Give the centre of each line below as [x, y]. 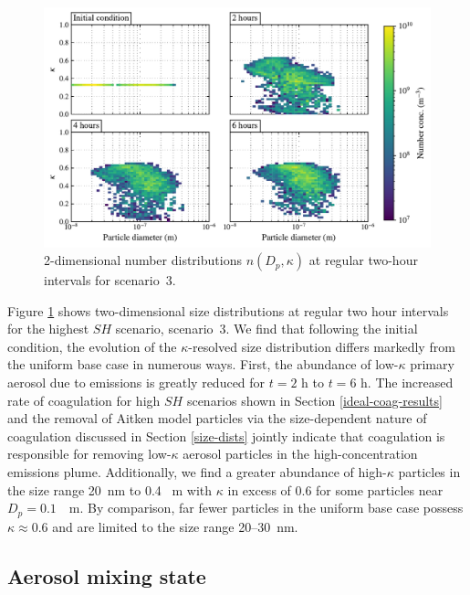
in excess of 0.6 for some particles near [335, 489]
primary [432, 364]
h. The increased [407, 382]
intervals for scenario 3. [110, 280]
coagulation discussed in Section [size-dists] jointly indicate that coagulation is [226, 436]
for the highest [48, 329]
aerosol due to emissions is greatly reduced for [136, 382]
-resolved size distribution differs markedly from [322, 346]
